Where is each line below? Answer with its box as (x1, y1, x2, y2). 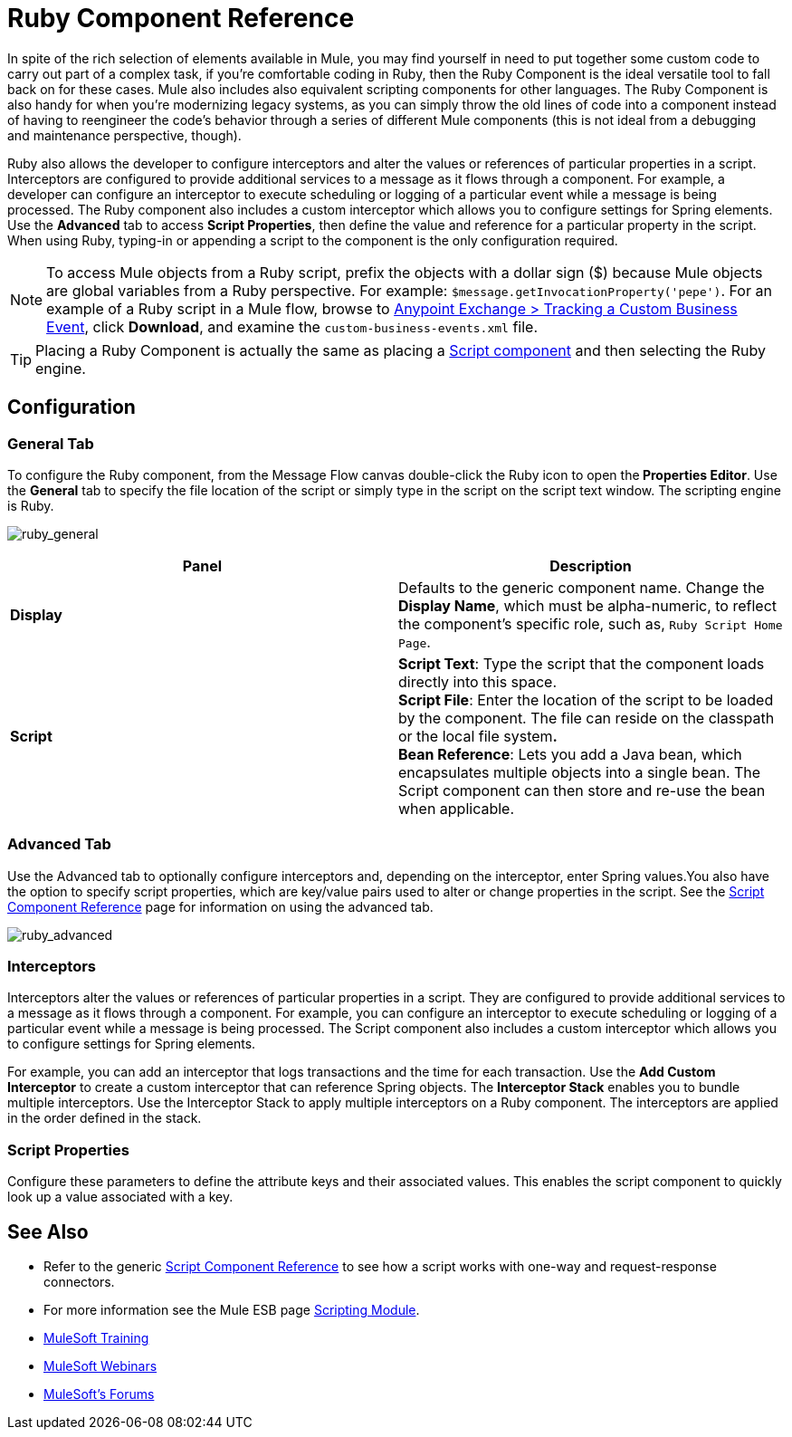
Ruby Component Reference (7, 3, 355, 34)
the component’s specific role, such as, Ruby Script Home (398, 614, 783, 633)
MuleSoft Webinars (43, 1358, 157, 1375)
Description (549, 556, 632, 575)
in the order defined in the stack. (7, 1110, 202, 1126)
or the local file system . (398, 726, 558, 745)
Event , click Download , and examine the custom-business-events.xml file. (46, 317, 539, 336)
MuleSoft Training (43, 1330, 149, 1346)
